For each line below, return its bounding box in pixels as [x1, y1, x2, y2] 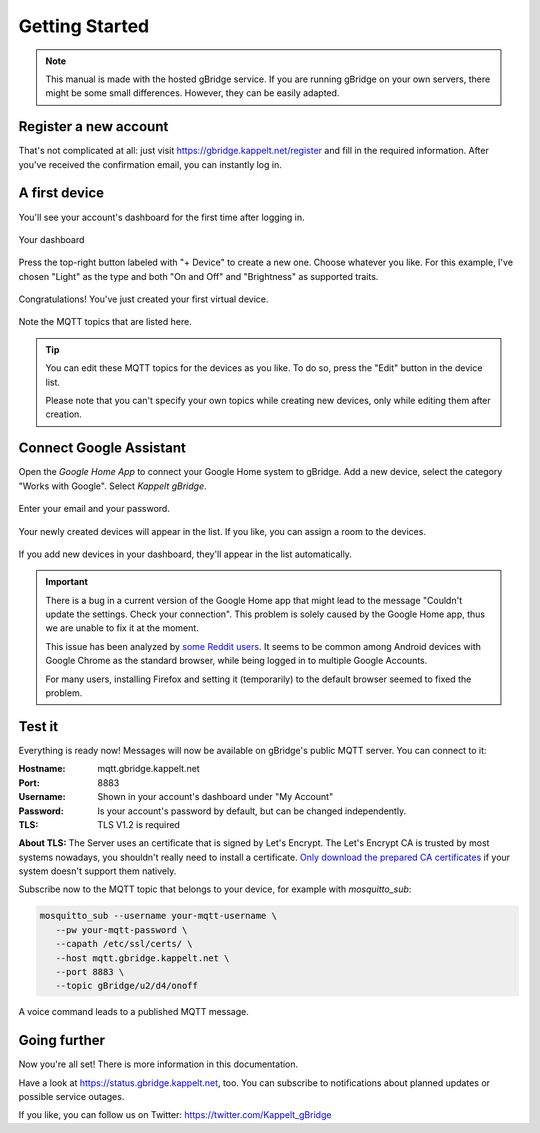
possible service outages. [18, 1091, 125, 1103]
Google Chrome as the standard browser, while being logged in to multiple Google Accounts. [45, 655, 428, 667]
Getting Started [18, 15, 150, 37]
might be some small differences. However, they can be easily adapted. [45, 87, 340, 99]
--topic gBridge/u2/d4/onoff [55, 980, 199, 992]
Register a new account [18, 118, 169, 135]
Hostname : [18, 763, 66, 775]
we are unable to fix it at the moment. [45, 622, 199, 634]
